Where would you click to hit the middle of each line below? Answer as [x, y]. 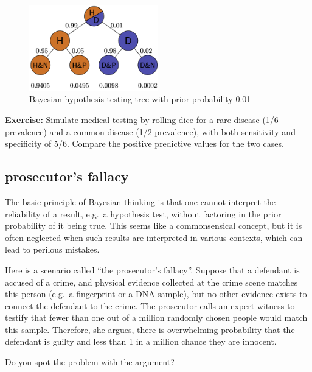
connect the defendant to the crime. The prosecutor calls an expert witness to [150, 305]
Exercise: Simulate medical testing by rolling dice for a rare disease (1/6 [142, 119]
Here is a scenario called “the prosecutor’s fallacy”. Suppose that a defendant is [152, 269]
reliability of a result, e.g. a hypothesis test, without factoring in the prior [143, 213]
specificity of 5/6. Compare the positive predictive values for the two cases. [144, 143]
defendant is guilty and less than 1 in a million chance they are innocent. [141, 341]
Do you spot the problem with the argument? [90, 362]
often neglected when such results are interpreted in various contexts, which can [154, 237]
